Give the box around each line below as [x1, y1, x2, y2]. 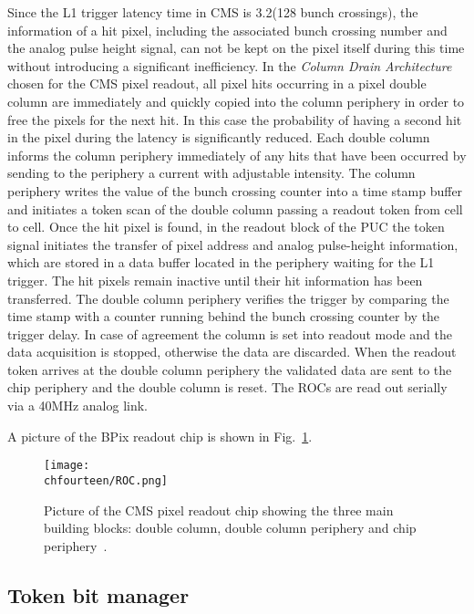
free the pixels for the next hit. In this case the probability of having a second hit [7, 109, 462, 129]
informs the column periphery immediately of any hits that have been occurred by [7, 145, 467, 164]
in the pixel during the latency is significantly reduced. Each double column [7, 128, 430, 147]
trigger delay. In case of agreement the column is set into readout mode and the [7, 324, 453, 343]
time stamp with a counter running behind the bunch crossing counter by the [7, 307, 440, 326]
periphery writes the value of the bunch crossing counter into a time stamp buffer [7, 181, 463, 200]
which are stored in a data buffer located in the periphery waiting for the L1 [7, 253, 435, 272]
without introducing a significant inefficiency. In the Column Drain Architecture [7, 56, 452, 75]
